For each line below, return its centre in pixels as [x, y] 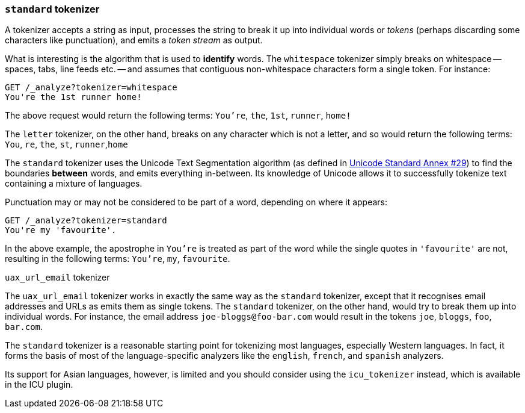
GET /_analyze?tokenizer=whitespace [91, 88]
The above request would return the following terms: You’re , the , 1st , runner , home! [178, 116]
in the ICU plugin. [39, 385]
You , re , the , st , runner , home [66, 144]
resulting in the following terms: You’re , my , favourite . [118, 259]
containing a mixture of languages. [74, 184]
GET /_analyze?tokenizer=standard [86, 221]
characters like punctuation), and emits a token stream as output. [134, 40]
